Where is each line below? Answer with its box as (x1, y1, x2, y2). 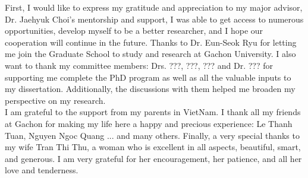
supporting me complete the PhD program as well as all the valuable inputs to (5, 71, 291, 83)
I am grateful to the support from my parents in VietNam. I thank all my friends (5, 106, 301, 118)
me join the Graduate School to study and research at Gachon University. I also (5, 47, 296, 60)
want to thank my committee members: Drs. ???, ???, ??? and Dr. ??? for (5, 59, 273, 71)
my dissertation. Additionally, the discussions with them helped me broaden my (5, 82, 296, 95)
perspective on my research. (5, 94, 106, 106)
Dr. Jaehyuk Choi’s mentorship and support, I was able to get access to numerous (5, 12, 304, 25)
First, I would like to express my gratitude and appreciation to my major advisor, (5, 1, 303, 13)
